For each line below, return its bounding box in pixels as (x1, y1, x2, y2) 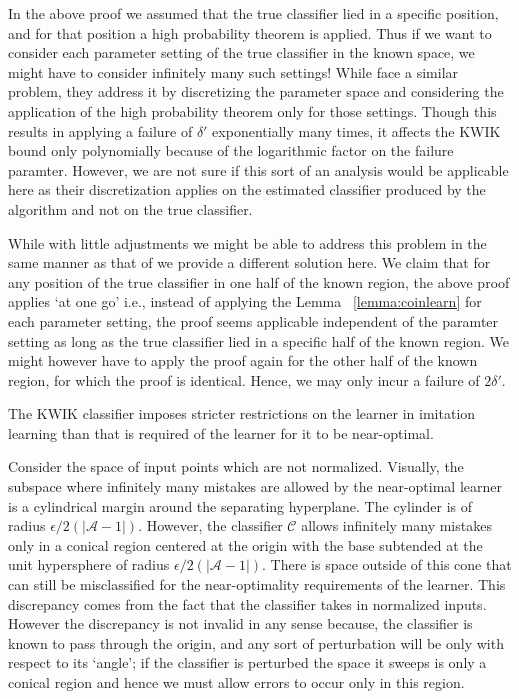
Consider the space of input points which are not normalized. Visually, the (8, 456, 464, 477)
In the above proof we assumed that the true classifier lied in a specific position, (8, 3, 499, 23)
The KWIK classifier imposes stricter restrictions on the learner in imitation (8, 403, 476, 424)
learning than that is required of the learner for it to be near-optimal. (8, 422, 434, 443)
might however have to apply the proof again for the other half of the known (8, 350, 478, 371)
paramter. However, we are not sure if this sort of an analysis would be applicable (8, 159, 509, 180)
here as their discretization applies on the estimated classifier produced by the (8, 179, 486, 200)
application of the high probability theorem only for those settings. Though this (8, 100, 497, 121)
